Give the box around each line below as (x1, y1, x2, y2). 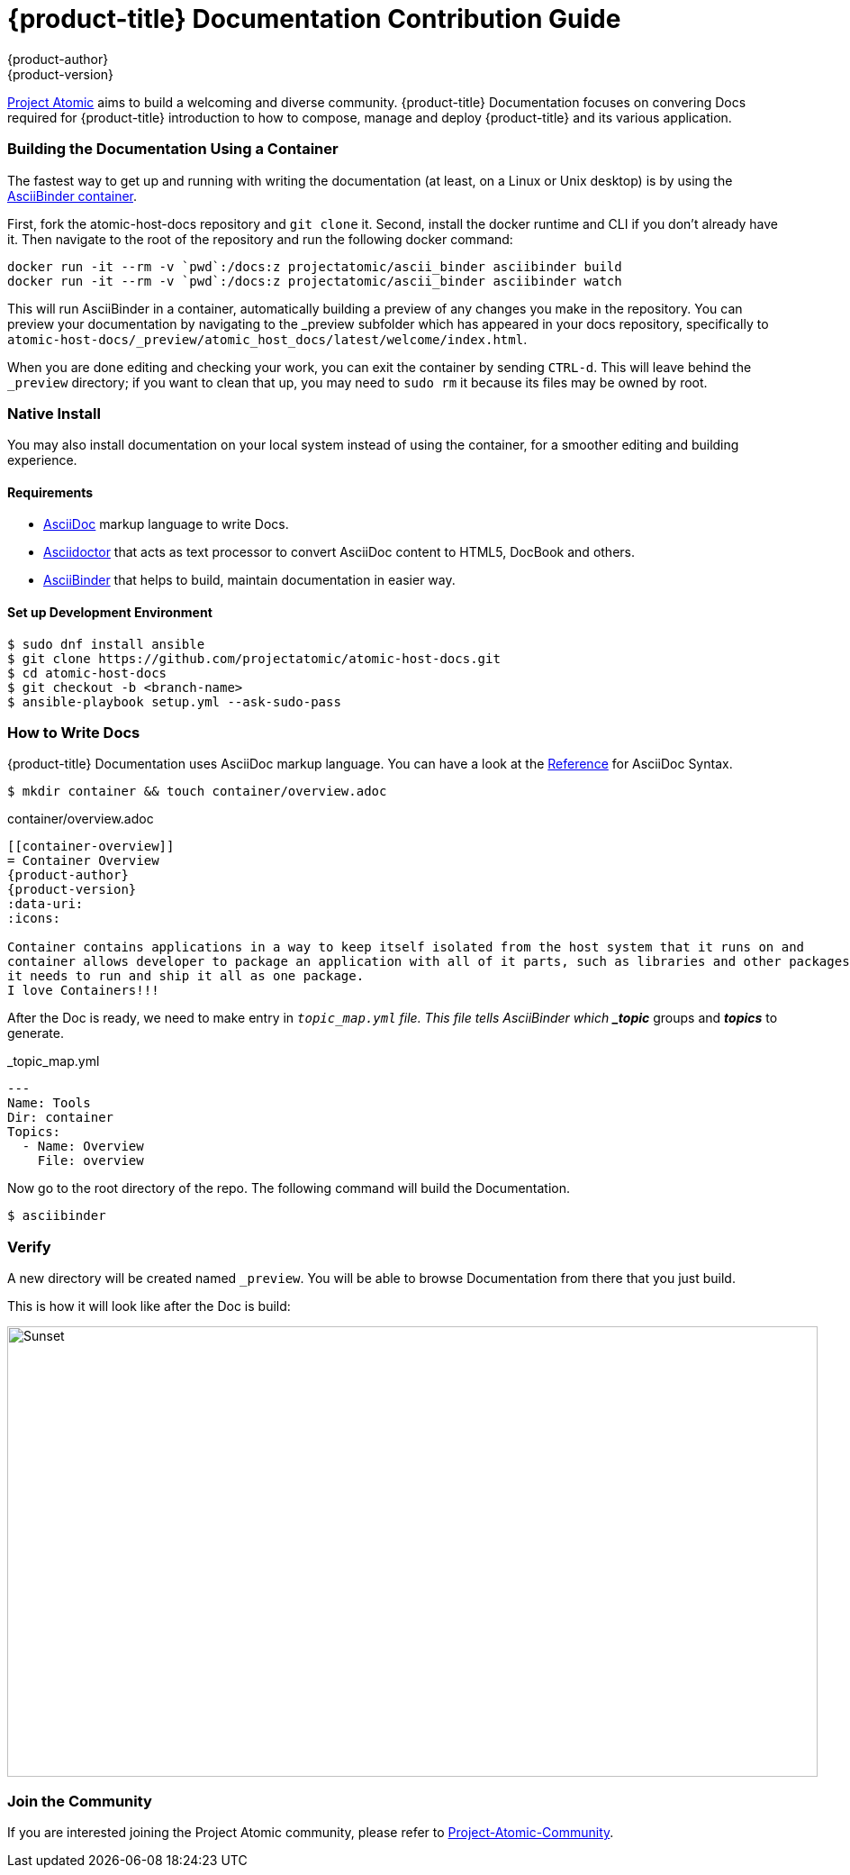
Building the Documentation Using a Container (7, 140, 339, 159)
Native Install (7, 404, 101, 423)
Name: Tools (7, 1096, 91, 1111)
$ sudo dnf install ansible (7, 636, 205, 651)
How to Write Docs (7, 724, 140, 742)
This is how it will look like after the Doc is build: (7, 1298, 291, 1315)
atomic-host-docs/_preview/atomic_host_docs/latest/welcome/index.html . (7, 331, 528, 347)
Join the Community (7, 1791, 152, 1810)
